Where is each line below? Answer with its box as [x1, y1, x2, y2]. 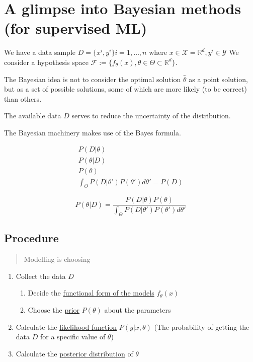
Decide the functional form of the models [28, 287, 154, 298]
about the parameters [104, 305, 171, 315]
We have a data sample [4, 47, 76, 57]
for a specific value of [40, 331, 106, 342]
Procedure [4, 230, 59, 246]
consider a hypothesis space [4, 56, 89, 67]
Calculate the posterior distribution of [16, 348, 133, 358]
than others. [4, 93, 42, 104]
